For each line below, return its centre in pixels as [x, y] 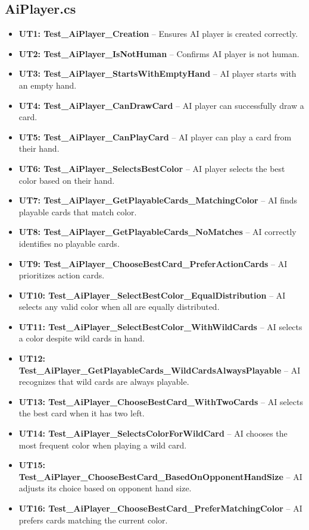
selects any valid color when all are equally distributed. [119, 307]
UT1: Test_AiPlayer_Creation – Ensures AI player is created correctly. [158, 34]
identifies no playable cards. [69, 243]
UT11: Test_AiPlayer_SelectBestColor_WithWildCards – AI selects [160, 326]
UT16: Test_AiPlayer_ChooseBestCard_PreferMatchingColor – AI [160, 508]
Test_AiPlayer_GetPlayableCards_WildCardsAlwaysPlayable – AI [160, 370]
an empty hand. [48, 85]
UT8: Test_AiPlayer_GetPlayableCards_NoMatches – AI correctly [157, 232]
